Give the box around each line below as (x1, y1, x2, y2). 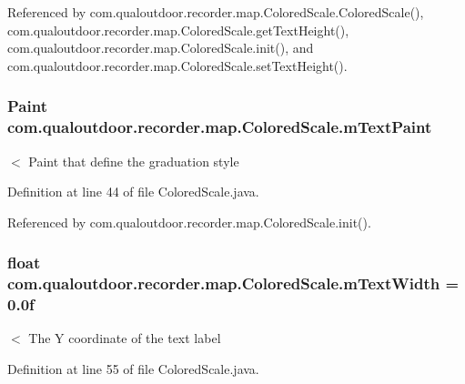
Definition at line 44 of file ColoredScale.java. (7, 182, 259, 201)
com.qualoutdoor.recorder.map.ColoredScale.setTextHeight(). (7, 56, 348, 75)
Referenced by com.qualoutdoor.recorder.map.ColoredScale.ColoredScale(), (7, 3, 424, 21)
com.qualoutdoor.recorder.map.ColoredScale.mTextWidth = (7, 272, 460, 295)
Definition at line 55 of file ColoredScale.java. (7, 359, 259, 378)
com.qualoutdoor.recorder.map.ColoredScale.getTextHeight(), (7, 20, 349, 39)
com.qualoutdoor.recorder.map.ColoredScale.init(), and (7, 38, 314, 57)
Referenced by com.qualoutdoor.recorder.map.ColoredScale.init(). (7, 212, 371, 231)
